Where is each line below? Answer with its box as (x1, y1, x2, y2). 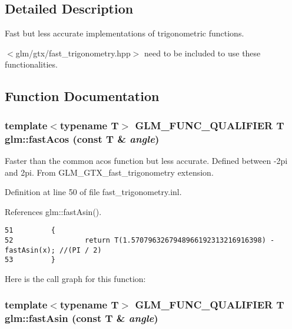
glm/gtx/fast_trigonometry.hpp (15, 46, 131, 59)
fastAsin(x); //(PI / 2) (5, 246, 102, 254)
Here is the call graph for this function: (5, 272, 146, 284)
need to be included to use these (144, 46, 261, 59)
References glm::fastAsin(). (5, 205, 102, 217)
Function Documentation (5, 87, 160, 105)
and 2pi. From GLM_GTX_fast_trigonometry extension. (5, 166, 214, 178)
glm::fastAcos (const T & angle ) (5, 131, 160, 146)
